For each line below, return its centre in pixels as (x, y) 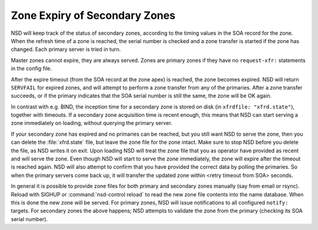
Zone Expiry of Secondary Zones (93, 15)
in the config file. (32, 68)
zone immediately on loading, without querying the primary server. (92, 123)
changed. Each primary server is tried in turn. (66, 50)
